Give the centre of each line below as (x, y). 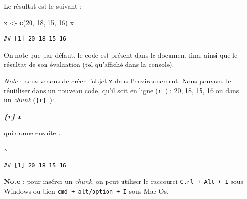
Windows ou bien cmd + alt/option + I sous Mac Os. (86, 191)
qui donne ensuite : (32, 132)
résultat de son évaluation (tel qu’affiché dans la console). (89, 64)
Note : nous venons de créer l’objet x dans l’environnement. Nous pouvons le (117, 80)
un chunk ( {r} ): (29, 100)
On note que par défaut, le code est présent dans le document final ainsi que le (121, 55)
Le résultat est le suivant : (43, 6)
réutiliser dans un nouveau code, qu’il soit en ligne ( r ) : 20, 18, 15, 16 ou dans (122, 90)
